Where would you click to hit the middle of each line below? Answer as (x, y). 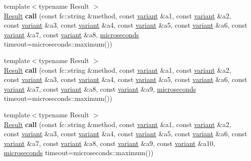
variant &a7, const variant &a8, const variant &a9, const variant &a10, (110, 143)
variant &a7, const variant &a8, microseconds (71, 34)
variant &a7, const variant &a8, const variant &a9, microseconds (100, 89)
